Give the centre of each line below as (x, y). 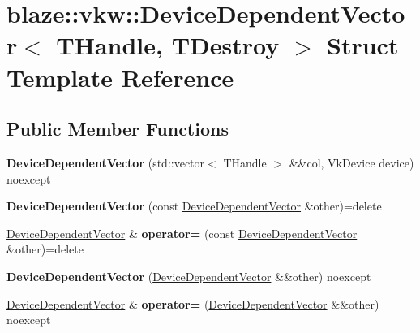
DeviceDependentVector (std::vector (106, 162)
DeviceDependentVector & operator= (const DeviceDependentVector (182, 233)
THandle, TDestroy (168, 45)
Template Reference (120, 77)
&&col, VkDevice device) (351, 162)
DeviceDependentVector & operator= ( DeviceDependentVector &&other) (193, 303)
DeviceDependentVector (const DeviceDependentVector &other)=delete (194, 206)
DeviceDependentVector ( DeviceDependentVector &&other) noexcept (189, 276)
